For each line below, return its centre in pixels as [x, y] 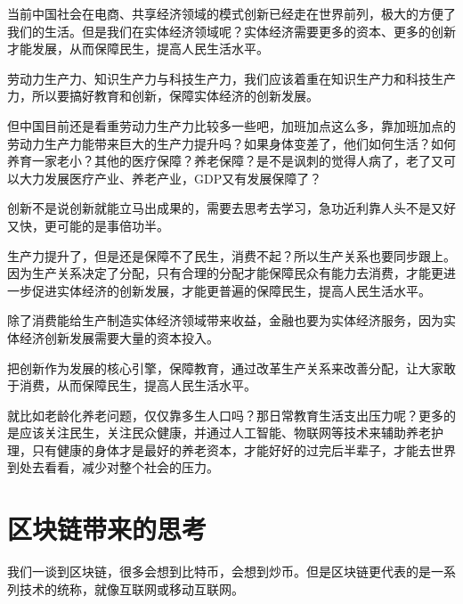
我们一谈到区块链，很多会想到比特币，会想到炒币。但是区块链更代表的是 [219, 571]
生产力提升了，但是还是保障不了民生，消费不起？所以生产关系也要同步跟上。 [231, 255]
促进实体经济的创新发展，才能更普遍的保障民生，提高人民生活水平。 [231, 290]
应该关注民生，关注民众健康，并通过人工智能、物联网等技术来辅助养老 [225, 433]
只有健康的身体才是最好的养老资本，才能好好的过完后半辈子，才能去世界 [244, 449]
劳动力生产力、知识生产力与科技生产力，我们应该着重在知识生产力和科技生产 [231, 78]
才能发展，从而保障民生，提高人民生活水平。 [138, 49]
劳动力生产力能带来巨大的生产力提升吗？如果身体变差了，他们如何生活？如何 [231, 143]
